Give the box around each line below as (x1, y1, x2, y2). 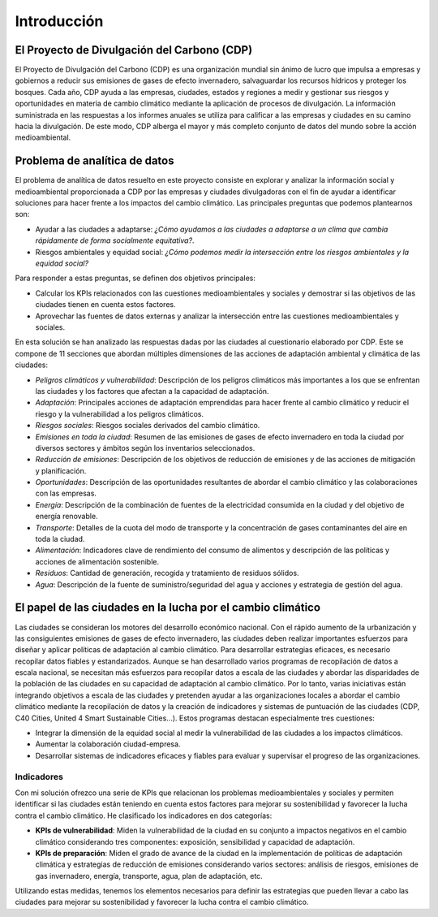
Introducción (15, 12, 104, 30)
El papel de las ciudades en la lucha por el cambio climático (15, 601, 320, 615)
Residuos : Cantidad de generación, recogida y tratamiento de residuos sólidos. (35, 569, 299, 578)
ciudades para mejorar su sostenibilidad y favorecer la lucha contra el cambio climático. (15, 898, 309, 907)
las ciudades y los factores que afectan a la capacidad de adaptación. (35, 386, 269, 396)
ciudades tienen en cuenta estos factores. (35, 300, 176, 309)
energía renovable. (35, 512, 98, 521)
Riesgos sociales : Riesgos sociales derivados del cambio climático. (35, 421, 260, 430)
